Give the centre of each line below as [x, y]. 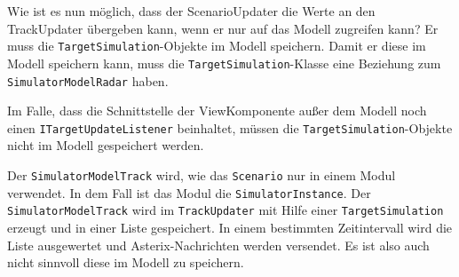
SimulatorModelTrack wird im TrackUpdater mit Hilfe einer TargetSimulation [226, 210]
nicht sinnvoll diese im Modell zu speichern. [126, 262]
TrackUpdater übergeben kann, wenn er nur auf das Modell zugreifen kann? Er [223, 28]
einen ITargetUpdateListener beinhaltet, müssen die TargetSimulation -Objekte [230, 127]
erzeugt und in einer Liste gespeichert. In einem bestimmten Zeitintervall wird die [230, 227]
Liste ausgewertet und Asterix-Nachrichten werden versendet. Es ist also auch [218, 245]
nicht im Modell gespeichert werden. [106, 145]
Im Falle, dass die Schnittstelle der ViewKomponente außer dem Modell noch [217, 111]
